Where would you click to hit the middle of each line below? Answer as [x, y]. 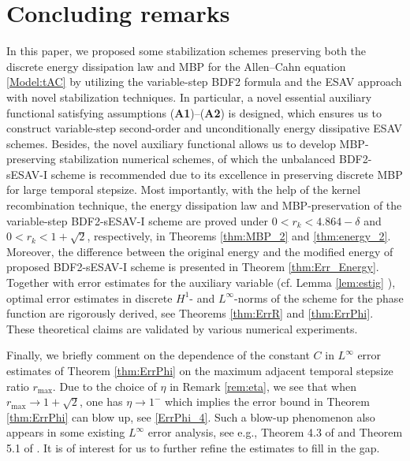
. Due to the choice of [104, 386]
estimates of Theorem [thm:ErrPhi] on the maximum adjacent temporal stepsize [200, 370]
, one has [101, 402]
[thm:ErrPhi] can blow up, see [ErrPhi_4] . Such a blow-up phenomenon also [191, 416]
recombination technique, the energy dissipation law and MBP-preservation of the [204, 205]
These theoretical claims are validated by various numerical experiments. [182, 328]
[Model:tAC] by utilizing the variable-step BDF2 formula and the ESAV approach [204, 82]
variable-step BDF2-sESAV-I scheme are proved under [138, 220]
